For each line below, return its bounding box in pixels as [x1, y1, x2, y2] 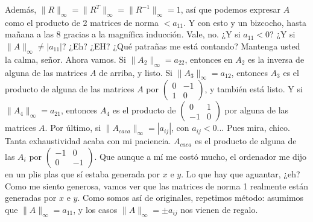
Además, [5, 3, 37, 15]
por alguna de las [224, 104, 289, 116]
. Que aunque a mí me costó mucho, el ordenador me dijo [94, 150, 307, 162]
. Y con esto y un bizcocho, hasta [183, 16, 307, 28]
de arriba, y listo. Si [99, 66, 173, 78]
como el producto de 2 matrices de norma [5, 16, 159, 28]
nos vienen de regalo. [180, 203, 258, 215]
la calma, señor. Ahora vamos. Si [5, 52, 126, 65]
